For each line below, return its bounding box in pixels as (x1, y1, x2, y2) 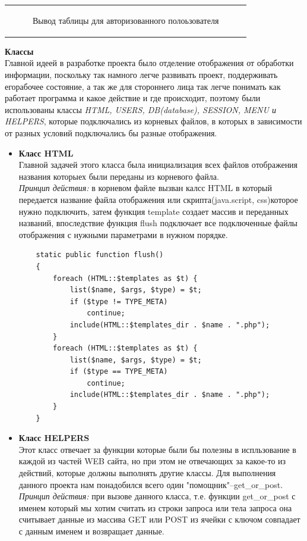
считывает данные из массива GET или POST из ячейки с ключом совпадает (18, 513, 300, 526)
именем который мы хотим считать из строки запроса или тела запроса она (18, 501, 292, 514)
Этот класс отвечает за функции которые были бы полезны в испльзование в (18, 443, 296, 455)
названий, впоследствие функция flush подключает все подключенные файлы (18, 217, 298, 229)
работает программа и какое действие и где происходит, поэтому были (5, 92, 261, 104)
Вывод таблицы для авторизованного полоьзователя (33, 14, 219, 26)
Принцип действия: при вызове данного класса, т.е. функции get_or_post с (18, 490, 296, 502)
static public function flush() (36, 251, 164, 259)
